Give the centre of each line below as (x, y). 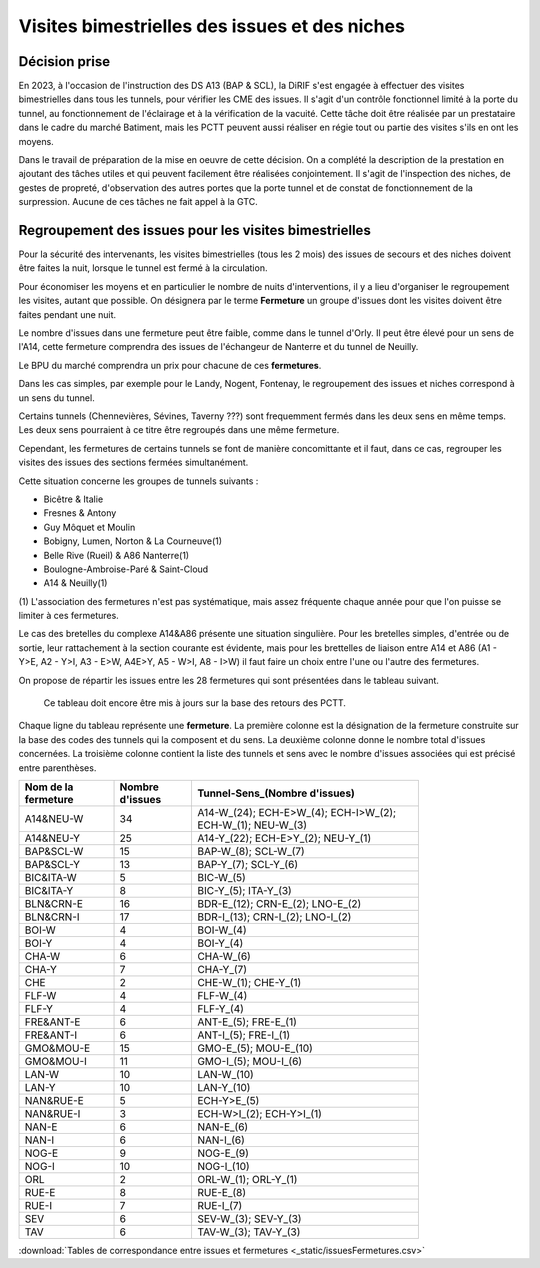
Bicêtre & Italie (73, 499)
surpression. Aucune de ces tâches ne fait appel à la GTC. (138, 202)
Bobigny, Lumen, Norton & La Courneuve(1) (133, 541)
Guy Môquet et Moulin (89, 527)
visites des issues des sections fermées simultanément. (133, 462)
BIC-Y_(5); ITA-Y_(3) (244, 890)
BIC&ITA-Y (49, 890)
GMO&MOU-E (57, 1048)
